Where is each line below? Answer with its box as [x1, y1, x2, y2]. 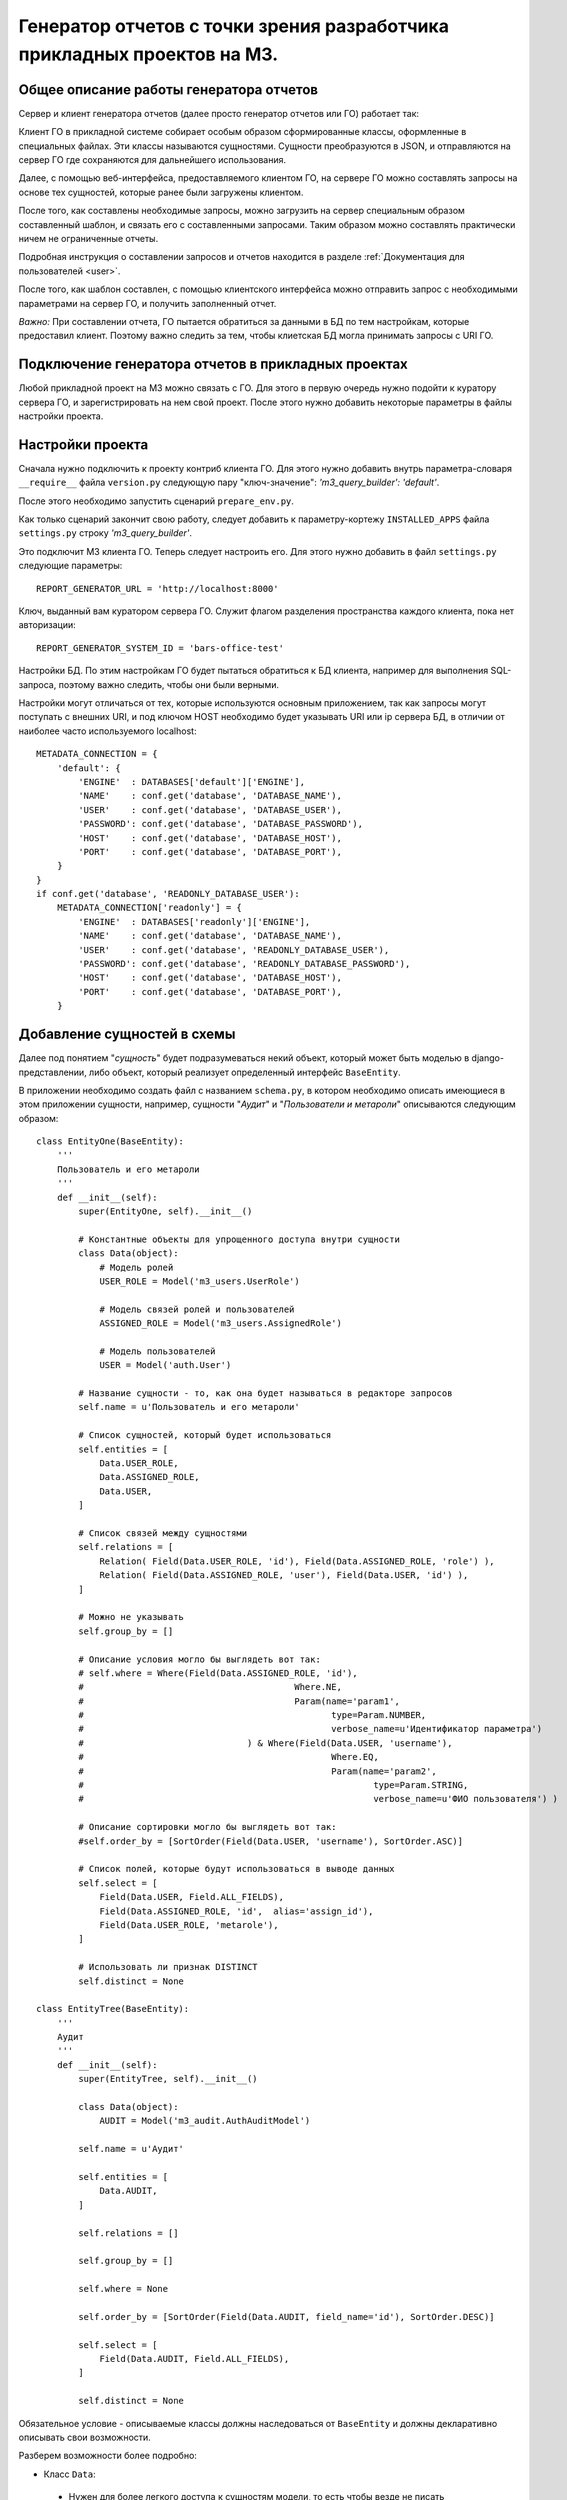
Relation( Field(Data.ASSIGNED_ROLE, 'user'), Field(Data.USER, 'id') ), [99, 1570, 469, 1581]
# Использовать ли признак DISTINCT [78, 1961, 259, 1973]
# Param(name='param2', [78, 1765, 437, 1777]
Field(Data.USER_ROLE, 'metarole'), [99, 1919, 279, 1930]
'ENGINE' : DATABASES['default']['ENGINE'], [78, 776, 305, 787]
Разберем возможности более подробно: [18, 2450, 197, 2462]
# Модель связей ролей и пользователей [99, 1303, 295, 1315]
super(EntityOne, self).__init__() [78, 1206, 253, 1217]
